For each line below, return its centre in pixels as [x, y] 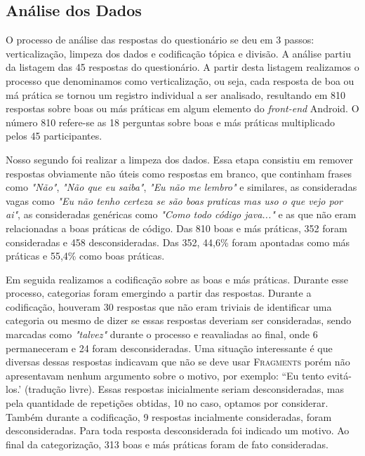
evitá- [339, 375]
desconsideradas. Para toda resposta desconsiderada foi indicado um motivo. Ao [178, 430]
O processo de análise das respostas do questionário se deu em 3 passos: [160, 40]
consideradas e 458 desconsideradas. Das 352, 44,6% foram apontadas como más [178, 242]
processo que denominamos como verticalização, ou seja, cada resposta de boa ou [180, 80]
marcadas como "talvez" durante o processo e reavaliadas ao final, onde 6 [162, 334]
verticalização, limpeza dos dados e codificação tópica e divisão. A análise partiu [178, 53]
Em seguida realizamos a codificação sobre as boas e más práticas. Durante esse [177, 279]
